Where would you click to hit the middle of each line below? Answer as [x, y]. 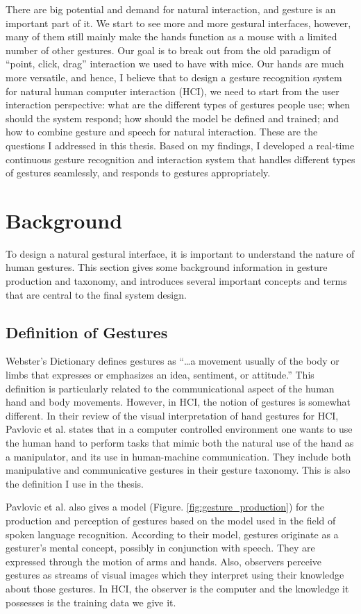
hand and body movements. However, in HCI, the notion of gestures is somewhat [178, 402]
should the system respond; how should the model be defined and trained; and [173, 118]
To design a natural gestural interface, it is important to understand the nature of [180, 253]
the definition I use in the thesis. [75, 483]
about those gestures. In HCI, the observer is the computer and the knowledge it [177, 588]
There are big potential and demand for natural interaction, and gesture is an [171, 9]
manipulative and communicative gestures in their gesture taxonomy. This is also [178, 470]
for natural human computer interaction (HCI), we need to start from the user [173, 91]
